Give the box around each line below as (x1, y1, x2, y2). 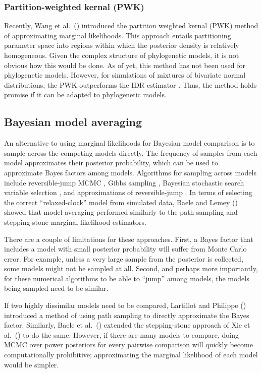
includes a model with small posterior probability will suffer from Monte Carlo (4, 243, 247, 254)
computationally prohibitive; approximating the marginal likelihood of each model (4, 349, 258, 360)
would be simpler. (4, 359, 59, 369)
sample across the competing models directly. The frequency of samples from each (4, 147, 257, 158)
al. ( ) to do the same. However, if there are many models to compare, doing (4, 329, 239, 340)
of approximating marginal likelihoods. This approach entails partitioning (4, 30, 231, 40)
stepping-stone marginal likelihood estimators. (4, 216, 146, 227)
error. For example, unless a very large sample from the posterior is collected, (4, 253, 243, 264)
